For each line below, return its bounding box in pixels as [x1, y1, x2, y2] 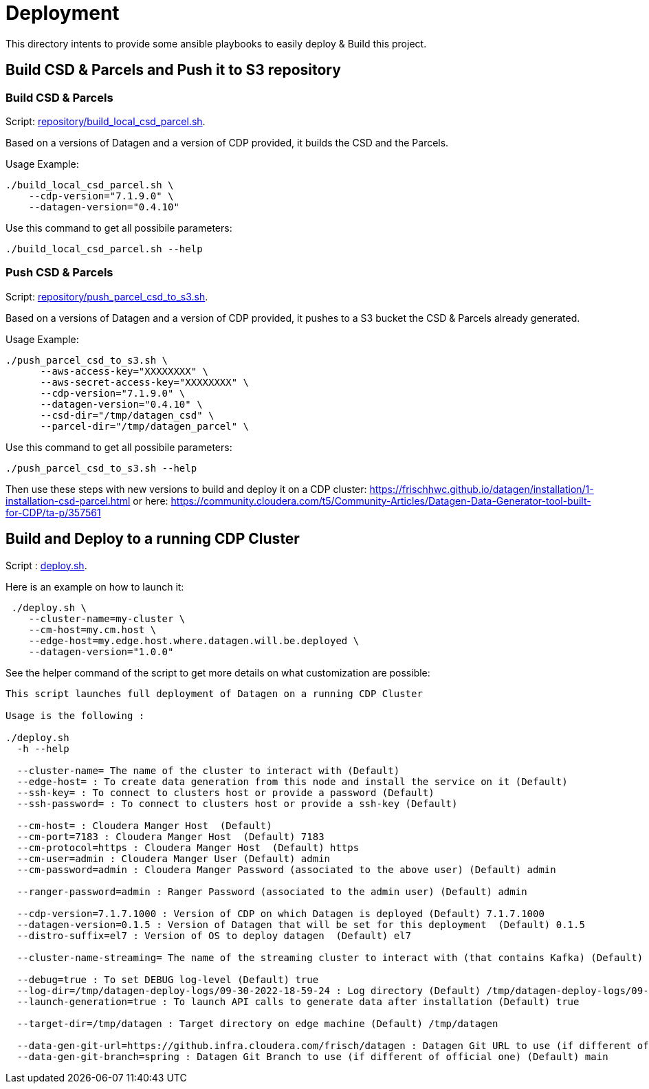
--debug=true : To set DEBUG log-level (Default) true [16, 973, 319, 985]
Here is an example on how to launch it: [5, 580, 184, 593]
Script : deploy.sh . [5, 559, 87, 571]
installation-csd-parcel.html [5, 494, 131, 507]
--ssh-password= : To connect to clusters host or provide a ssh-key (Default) [16, 797, 458, 809]
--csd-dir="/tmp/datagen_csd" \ [40, 409, 214, 421]
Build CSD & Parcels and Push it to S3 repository [5, 61, 341, 79]
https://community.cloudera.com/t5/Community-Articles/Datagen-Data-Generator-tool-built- [170, 494, 591, 507]
